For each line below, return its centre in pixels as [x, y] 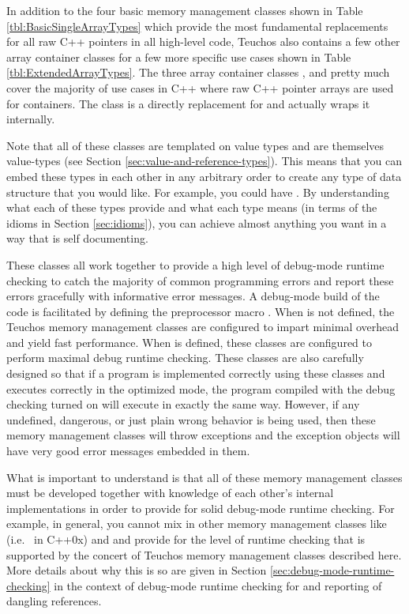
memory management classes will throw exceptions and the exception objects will [203, 435]
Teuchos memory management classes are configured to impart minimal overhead [203, 327]
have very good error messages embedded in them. [128, 451]
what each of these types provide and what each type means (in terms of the [192, 207]
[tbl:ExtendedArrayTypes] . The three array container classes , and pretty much [198, 72]
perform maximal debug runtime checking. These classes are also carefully [185, 358]
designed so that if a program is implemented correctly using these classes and [196, 373]
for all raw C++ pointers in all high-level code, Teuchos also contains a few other [203, 41]
